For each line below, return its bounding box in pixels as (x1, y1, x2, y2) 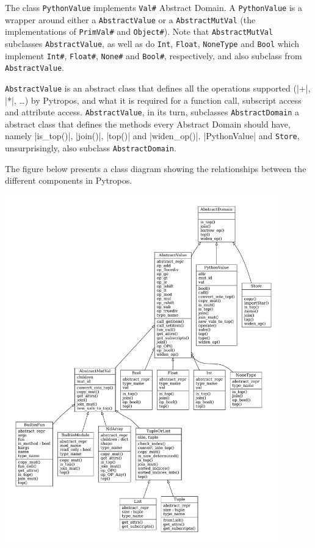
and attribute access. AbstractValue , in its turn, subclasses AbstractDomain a (5, 106, 300, 118)
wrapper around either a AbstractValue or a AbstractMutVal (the (5, 13, 256, 26)
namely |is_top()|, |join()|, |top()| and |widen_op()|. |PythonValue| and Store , (5, 129, 300, 142)
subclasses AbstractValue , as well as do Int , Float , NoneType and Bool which (5, 37, 300, 49)
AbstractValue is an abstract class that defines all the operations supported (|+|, (5, 81, 311, 94)
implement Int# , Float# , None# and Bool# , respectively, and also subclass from (5, 49, 302, 62)
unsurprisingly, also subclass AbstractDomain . (5, 142, 176, 154)
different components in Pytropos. (5, 174, 132, 187)
